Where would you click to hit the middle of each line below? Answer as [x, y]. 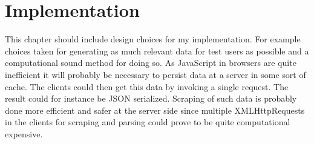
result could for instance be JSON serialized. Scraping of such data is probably [151, 98]
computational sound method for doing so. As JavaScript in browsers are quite [151, 63]
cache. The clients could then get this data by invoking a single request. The [147, 86]
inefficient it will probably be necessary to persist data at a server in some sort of [155, 74]
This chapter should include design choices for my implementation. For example [153, 39]
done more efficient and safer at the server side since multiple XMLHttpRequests [155, 110]
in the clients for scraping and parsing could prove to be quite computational [148, 122]
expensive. [24, 133]
